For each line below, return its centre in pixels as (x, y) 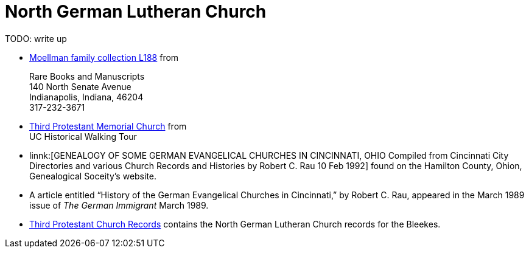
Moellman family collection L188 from (104, 57)
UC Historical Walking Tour (83, 136)
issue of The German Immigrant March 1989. (119, 205)
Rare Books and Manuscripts (87, 76)
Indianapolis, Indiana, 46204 (86, 97)
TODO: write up (36, 38)
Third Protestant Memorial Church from (108, 126)
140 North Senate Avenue (80, 86)
